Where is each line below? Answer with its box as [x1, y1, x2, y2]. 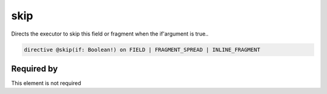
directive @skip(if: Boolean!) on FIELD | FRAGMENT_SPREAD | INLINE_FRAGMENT [24, 46, 260, 53]
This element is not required [11, 80, 82, 87]
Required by [11, 63, 58, 74]
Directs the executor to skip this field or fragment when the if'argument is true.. [11, 30, 209, 37]
